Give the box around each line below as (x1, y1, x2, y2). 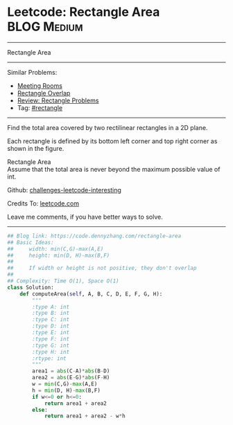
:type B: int (32, 309, 70, 317)
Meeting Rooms (17, 81, 62, 90)
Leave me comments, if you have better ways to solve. (7, 212, 163, 221)
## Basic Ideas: (7, 239, 54, 246)
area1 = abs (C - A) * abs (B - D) (32, 368, 110, 374)
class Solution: (7, 284, 54, 291)
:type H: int (32, 348, 70, 355)
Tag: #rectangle (17, 103, 63, 111)
